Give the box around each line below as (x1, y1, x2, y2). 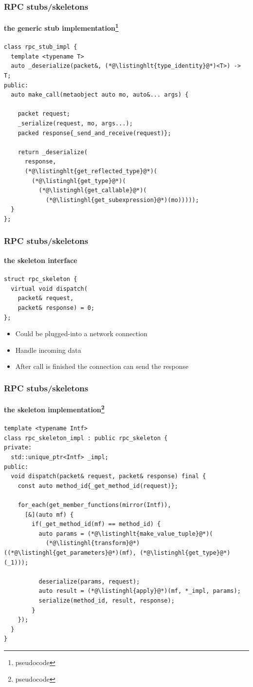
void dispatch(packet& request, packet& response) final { (11, 473, 206, 480)
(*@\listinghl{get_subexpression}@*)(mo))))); (45, 196, 199, 203)
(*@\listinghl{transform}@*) (45, 540, 140, 547)
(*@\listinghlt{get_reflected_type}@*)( (24, 168, 157, 175)
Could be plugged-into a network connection (15, 328, 147, 339)
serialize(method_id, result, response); (38, 597, 175, 604)
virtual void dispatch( (11, 285, 88, 292)
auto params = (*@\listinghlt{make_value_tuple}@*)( (38, 530, 213, 537)
